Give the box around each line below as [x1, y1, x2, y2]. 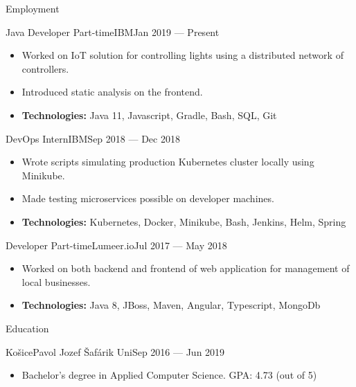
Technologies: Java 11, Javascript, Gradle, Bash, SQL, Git [21, 107, 277, 122]
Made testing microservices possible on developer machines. [21, 191, 274, 206]
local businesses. [21, 274, 91, 289]
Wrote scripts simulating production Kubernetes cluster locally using [21, 154, 314, 169]
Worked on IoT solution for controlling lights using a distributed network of [21, 48, 344, 62]
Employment [6, 1, 60, 15]
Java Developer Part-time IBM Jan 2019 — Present [6, 24, 220, 39]
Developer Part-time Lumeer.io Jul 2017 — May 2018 [6, 237, 227, 252]
